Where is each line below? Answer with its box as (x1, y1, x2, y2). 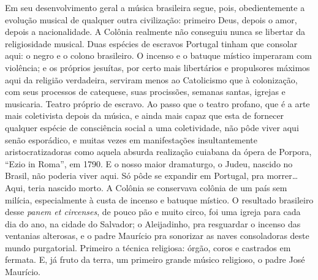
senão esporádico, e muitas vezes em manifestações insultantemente (5, 133, 257, 146)
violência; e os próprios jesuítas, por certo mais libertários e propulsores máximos (5, 61, 310, 74)
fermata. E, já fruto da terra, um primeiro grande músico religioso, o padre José (5, 253, 305, 266)
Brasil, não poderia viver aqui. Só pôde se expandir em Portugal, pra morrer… (5, 169, 298, 182)
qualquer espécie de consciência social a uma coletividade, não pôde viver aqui (5, 121, 299, 134)
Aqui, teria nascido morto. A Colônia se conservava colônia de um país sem (5, 181, 287, 194)
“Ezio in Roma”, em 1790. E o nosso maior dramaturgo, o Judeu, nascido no (5, 157, 293, 170)
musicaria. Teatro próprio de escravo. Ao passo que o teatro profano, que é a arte (5, 97, 310, 110)
